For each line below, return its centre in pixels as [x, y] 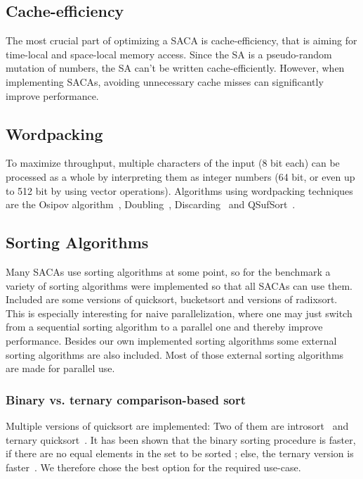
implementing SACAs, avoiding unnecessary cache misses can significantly [165, 81]
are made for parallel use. [60, 368]
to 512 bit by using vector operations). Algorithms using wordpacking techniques [179, 190]
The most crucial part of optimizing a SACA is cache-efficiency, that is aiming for [181, 40]
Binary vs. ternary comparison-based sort [126, 399]
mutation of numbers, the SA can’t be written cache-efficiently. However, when [175, 68]
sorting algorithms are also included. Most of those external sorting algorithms [175, 354]
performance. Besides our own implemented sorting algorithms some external [171, 340]
